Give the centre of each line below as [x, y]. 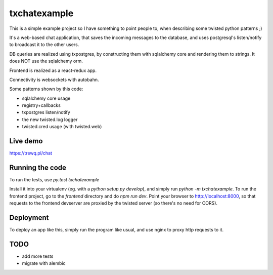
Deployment [29, 218]
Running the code [38, 167]
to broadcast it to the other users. [44, 45]
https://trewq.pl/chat [31, 153]
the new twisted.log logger [50, 120]
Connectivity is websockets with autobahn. [54, 80]
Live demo [26, 141]
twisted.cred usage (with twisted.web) [62, 127]
